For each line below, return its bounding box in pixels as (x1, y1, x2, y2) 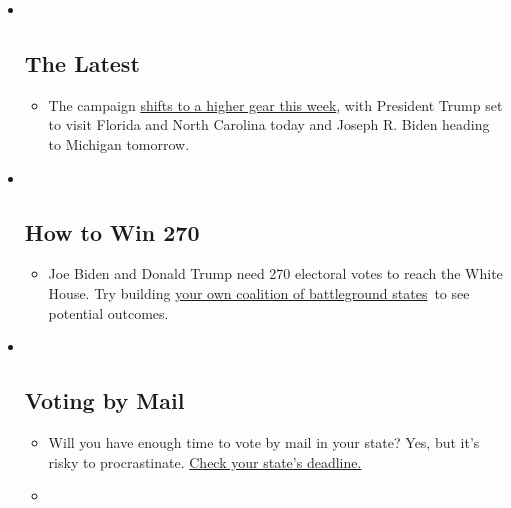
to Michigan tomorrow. (48, 133, 190, 154)
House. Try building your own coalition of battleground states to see (48, 282, 470, 303)
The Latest (24, 47, 140, 78)
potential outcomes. (48, 302, 169, 323)
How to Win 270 (24, 216, 200, 247)
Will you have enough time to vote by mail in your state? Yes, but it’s (48, 431, 480, 452)
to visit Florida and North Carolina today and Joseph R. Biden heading (48, 114, 490, 135)
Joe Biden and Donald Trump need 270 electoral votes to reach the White (48, 263, 503, 284)
